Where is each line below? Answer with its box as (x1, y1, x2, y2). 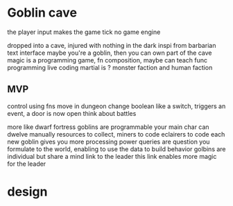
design (7, 184, 48, 199)
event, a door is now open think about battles (7, 109, 137, 117)
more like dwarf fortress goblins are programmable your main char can (7, 123, 209, 131)
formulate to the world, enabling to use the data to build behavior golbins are (7, 144, 227, 153)
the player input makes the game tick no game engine (7, 28, 161, 36)
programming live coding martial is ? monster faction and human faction (7, 63, 213, 71)
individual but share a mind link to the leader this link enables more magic (7, 152, 217, 160)
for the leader (7, 160, 46, 168)
